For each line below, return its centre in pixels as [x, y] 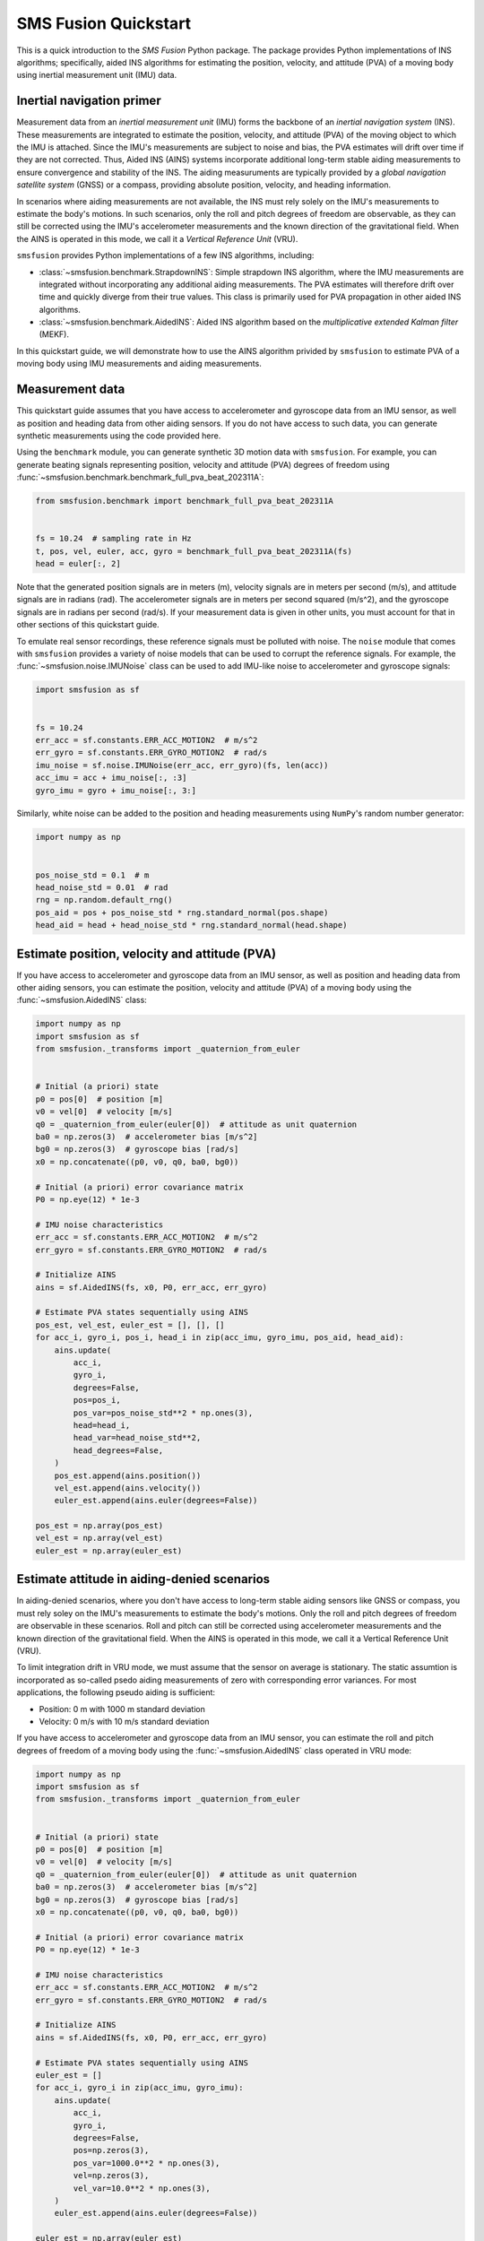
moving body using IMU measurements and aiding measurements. [139, 364]
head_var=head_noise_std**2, [137, 1438]
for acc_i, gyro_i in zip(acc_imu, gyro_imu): [139, 2088]
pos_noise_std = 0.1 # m [92, 875]
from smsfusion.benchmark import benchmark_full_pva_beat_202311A [184, 501]
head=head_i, [102, 1425]
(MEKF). [54, 334]
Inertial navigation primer [89, 101]
